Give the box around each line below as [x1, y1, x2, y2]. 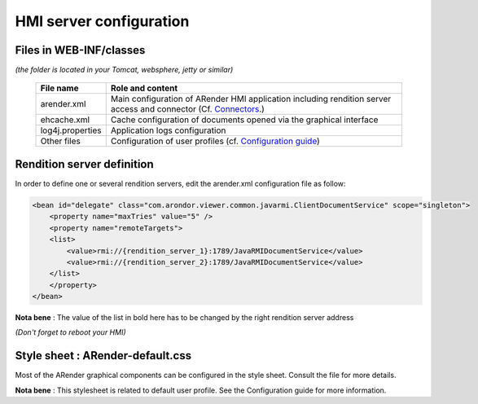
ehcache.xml [40, 114, 90, 125]
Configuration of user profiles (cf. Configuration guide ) [110, 135, 321, 147]
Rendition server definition [15, 157, 154, 171]
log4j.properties [40, 125, 102, 136]
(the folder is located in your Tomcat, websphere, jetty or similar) [15, 65, 234, 75]
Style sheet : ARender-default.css [15, 349, 191, 362]
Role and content [110, 82, 178, 94]
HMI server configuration [15, 12, 190, 30]
